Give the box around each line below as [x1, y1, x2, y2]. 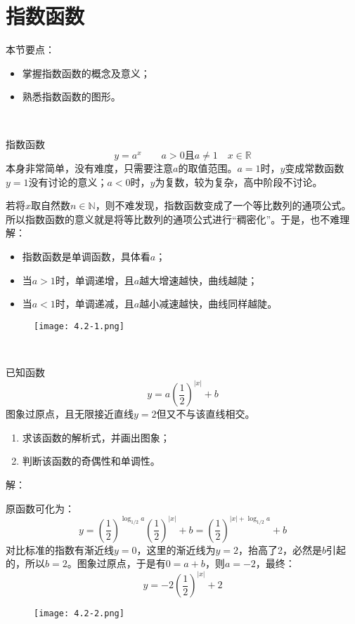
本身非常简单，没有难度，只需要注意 [6, 161, 173, 175]
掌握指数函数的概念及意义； [22, 65, 150, 80]
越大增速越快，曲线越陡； [139, 272, 258, 287]
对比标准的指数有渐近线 [6, 542, 114, 557]
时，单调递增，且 [55, 272, 134, 287]
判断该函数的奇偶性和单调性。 [22, 453, 160, 468]
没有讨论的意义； [28, 174, 108, 189]
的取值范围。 [178, 161, 238, 175]
